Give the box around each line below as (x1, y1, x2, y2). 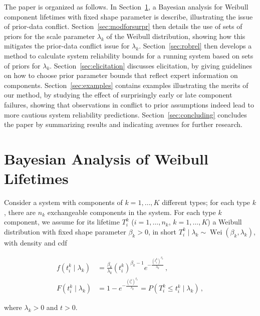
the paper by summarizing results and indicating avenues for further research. (4, 119, 242, 129)
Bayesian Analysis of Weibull (4, 148, 208, 168)
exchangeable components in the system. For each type (47, 206, 216, 217)
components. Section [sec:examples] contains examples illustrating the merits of (4, 79, 248, 90)
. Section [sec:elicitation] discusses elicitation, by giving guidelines (50, 60, 252, 70)
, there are (4, 206, 36, 217)
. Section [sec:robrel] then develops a (139, 40, 252, 51)
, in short (148, 226, 177, 236)
